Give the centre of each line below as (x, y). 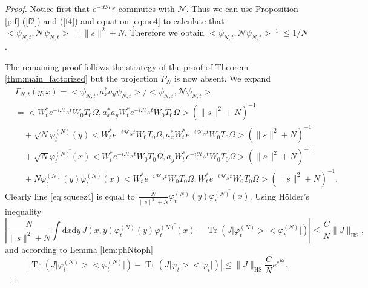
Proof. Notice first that (48, 8)
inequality (23, 211)
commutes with (146, 8)
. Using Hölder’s (279, 196)
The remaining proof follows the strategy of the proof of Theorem (127, 66)
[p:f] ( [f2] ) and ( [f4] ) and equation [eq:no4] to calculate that (115, 20)
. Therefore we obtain (164, 32)
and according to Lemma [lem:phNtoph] (79, 249)
